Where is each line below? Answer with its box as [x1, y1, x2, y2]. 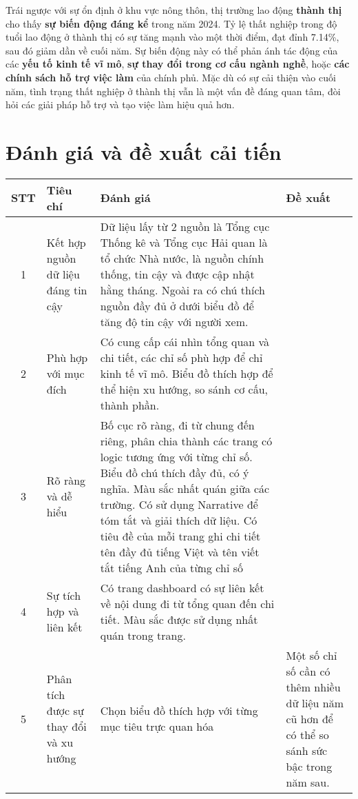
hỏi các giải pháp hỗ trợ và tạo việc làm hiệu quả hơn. [6, 97, 235, 112]
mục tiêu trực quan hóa [100, 718, 214, 735]
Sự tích [46, 587, 81, 604]
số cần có [286, 663, 330, 679]
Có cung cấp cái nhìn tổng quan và [100, 333, 270, 350]
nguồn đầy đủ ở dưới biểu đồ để [100, 297, 254, 314]
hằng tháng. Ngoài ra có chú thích [100, 281, 265, 298]
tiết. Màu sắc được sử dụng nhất [100, 611, 258, 627]
